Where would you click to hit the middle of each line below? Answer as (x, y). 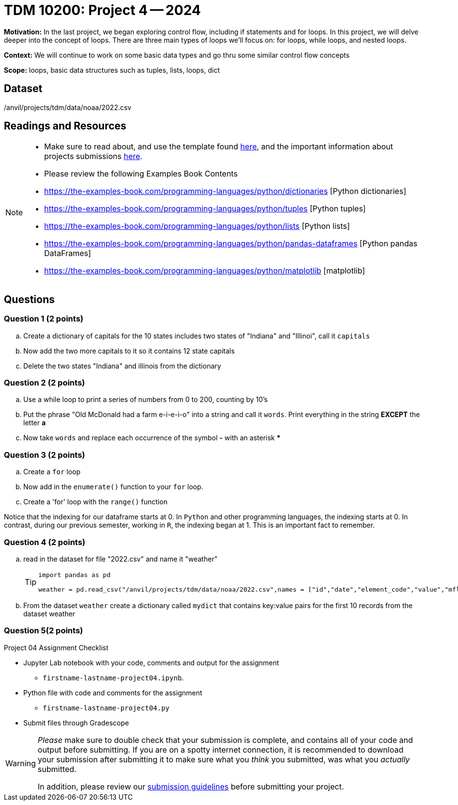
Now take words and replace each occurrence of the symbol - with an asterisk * (152, 438)
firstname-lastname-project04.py (106, 708)
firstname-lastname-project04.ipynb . (113, 677)
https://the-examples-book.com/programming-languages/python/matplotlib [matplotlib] (205, 271)
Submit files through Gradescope (76, 723)
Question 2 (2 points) (45, 383)
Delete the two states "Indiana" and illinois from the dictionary (122, 366)
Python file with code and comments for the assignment (113, 692)
